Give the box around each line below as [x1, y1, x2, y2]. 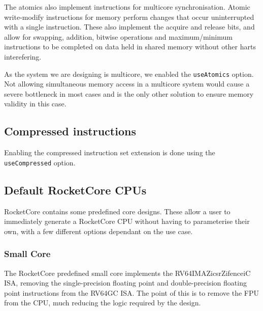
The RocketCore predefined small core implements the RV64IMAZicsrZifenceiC [4, 267, 251, 278]
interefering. [4, 51, 42, 62]
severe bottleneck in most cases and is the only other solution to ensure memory [4, 88, 254, 99]
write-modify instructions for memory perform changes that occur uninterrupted [4, 11, 254, 22]
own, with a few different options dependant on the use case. [4, 225, 193, 236]
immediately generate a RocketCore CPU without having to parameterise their [4, 216, 250, 227]
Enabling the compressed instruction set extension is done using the [4, 147, 215, 158]
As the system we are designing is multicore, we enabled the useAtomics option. [4, 68, 254, 79]
